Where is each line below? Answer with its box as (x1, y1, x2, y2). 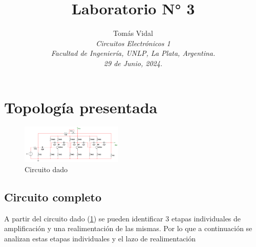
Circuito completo (4, 189, 102, 204)
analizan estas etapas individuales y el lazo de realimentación (4, 233, 196, 243)
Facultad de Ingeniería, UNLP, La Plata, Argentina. (51, 48, 216, 58)
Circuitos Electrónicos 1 (96, 37, 170, 48)
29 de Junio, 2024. (103, 57, 163, 68)
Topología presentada (4, 96, 158, 117)
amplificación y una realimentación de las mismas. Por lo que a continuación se (4, 223, 252, 234)
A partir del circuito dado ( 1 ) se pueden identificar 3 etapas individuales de (4, 213, 241, 223)
